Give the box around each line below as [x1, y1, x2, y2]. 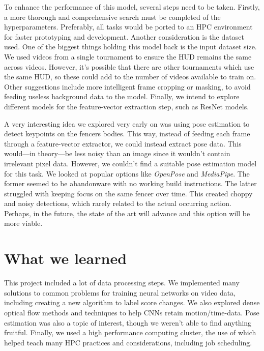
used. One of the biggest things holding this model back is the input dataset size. [4, 41, 257, 52]
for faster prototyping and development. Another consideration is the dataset [4, 31, 244, 42]
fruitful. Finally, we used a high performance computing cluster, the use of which [4, 327, 256, 338]
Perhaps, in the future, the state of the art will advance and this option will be [4, 208, 250, 218]
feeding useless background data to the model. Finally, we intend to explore [4, 91, 240, 102]
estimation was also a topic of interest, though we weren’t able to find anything [4, 317, 252, 328]
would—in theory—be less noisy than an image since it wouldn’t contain [4, 148, 230, 159]
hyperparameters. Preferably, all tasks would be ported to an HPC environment [4, 21, 253, 32]
